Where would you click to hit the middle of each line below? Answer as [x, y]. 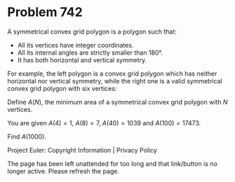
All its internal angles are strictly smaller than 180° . [90, 52]
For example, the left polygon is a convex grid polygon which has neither [112, 73]
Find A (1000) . [27, 136]
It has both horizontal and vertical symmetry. [82, 59]
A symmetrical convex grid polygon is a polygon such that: [92, 31]
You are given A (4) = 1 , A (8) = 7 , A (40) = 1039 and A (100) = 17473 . [104, 122]
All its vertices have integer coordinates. [75, 45]
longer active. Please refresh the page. [63, 171]
